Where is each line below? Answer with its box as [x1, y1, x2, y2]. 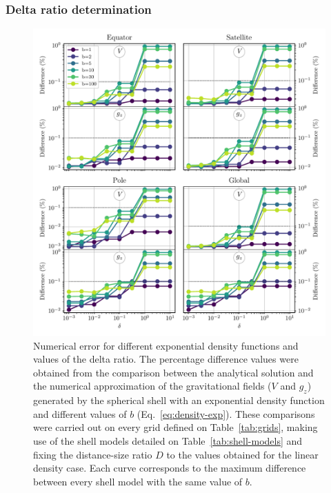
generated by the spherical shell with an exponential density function [33, 393, 325, 408]
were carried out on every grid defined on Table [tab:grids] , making [33, 420, 318, 434]
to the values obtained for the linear [166, 447, 319, 461]
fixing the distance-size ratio [33, 447, 152, 461]
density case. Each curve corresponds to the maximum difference [33, 461, 306, 475]
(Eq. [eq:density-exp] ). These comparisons [137, 406, 315, 421]
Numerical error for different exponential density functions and [33, 338, 299, 352]
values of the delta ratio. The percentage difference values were [33, 352, 299, 366]
